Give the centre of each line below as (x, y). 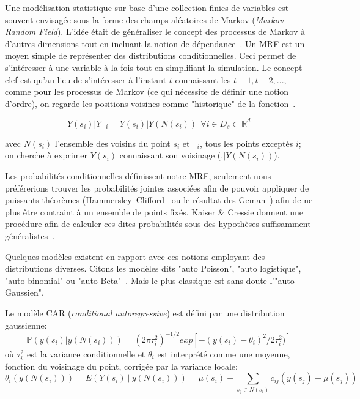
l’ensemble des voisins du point (112, 143)
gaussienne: (26, 325)
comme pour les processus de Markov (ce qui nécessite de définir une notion (147, 91)
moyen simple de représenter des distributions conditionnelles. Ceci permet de (151, 55)
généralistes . (30, 236)
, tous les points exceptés (246, 143)
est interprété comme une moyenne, (224, 353)
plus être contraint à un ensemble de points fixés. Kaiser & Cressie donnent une (154, 211)
